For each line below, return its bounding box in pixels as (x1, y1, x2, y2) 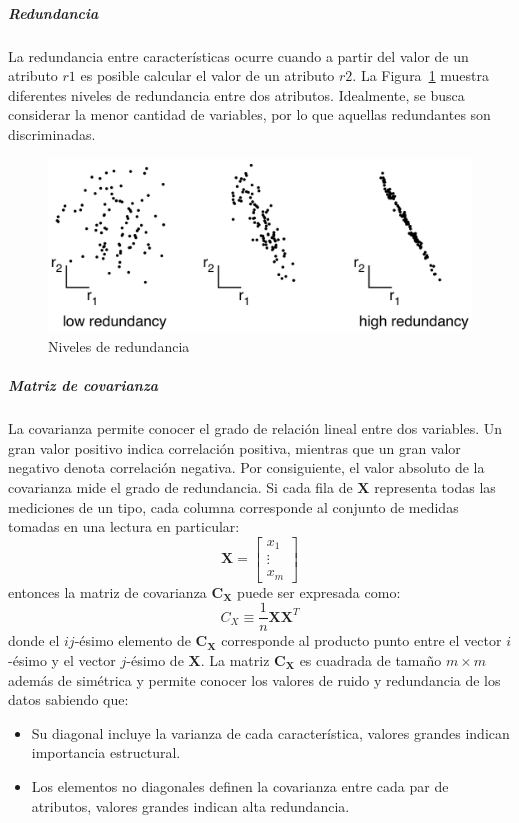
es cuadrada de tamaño (299, 650, 442, 670)
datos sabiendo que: (8, 689, 129, 710)
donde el (8, 630, 60, 651)
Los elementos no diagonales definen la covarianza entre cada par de (31, 775, 449, 796)
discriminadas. (8, 123, 96, 144)
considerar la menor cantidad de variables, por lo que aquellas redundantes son (8, 104, 491, 125)
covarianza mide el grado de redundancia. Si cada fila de (8, 476, 353, 497)
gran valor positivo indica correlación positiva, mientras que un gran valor (8, 437, 461, 458)
